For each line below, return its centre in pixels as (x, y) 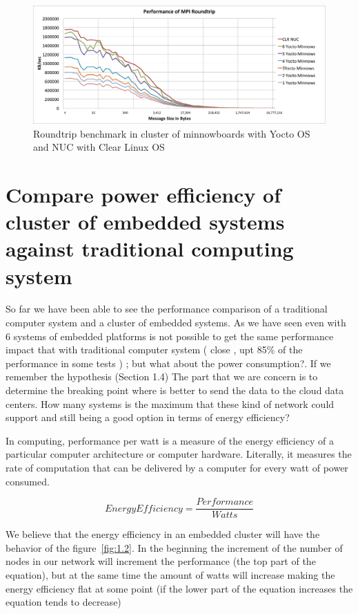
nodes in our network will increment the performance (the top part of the (161, 561)
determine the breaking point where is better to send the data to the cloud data (175, 390)
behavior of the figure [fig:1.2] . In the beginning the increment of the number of (174, 547)
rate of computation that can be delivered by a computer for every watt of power (177, 467)
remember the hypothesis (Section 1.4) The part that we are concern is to (162, 376)
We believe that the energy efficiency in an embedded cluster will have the (163, 534)
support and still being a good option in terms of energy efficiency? (148, 417)
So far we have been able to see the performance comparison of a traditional (167, 309)
